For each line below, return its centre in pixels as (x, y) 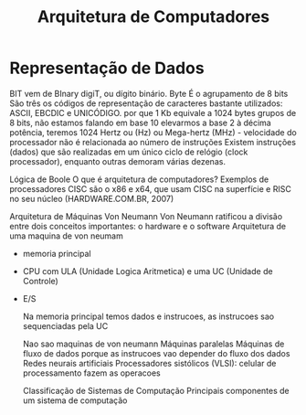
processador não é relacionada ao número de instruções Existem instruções (153, 142)
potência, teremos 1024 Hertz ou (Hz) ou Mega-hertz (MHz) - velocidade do (153, 132)
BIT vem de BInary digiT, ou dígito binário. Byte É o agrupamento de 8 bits (149, 93)
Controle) (41, 281)
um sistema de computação (75, 400)
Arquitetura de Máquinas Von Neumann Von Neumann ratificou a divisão (146, 216)
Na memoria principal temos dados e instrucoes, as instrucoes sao (148, 316)
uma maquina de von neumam (66, 236)
